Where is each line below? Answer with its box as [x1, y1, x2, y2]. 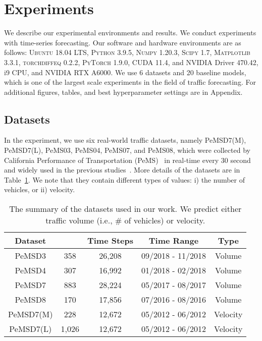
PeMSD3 [15, 250, 46, 262]
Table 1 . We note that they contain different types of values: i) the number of [4, 174, 245, 185]
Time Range [148, 235, 199, 247]
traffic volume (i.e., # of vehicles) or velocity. [45, 214, 205, 226]
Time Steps [87, 235, 134, 247]
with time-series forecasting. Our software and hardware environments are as [4, 37, 241, 47]
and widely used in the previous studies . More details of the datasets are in [4, 164, 240, 175]
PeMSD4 [15, 264, 46, 276]
